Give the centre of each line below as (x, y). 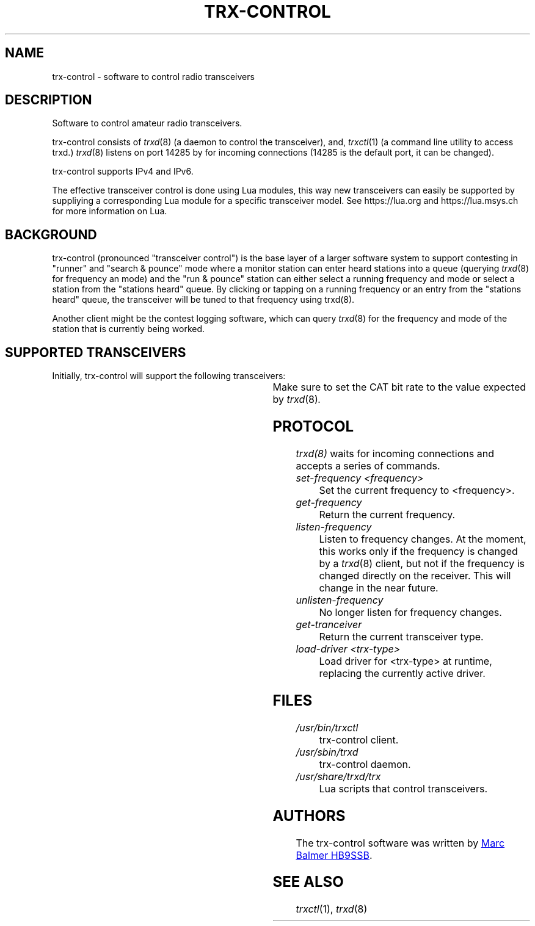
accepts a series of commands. (368, 465)
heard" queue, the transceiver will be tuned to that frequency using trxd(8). (203, 300)
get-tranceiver (329, 624)
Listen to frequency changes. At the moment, (423, 539)
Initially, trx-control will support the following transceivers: (169, 376)
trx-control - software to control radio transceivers (153, 76)
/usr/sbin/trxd (327, 752)
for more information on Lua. (110, 211)
